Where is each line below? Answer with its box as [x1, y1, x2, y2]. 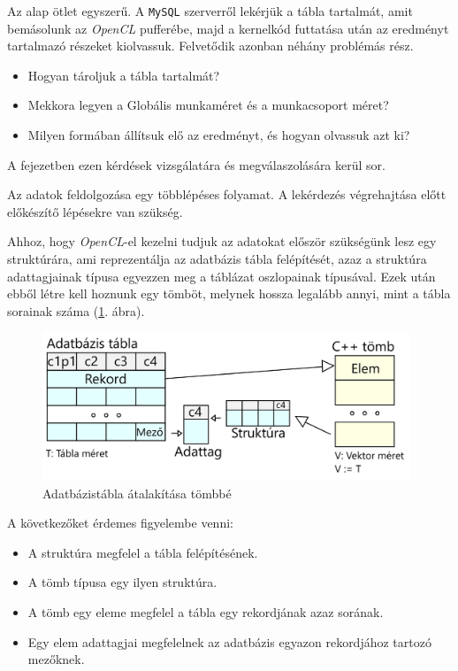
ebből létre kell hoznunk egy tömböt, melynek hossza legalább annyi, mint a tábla [7, 284, 451, 303]
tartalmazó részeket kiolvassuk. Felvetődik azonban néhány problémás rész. [7, 36, 414, 55]
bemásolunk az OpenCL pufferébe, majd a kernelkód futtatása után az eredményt [7, 19, 449, 37]
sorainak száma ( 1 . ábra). [7, 301, 145, 320]
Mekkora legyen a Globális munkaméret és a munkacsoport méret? [27, 96, 389, 114]
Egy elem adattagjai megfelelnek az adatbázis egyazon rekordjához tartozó [27, 632, 431, 651]
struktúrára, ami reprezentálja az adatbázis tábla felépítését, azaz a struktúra [7, 250, 427, 267]
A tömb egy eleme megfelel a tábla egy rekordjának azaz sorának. [27, 603, 384, 621]
